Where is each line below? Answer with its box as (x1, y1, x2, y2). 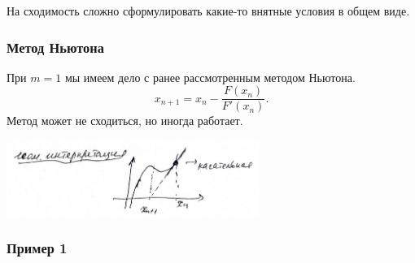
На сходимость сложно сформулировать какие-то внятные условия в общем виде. (7, 2, 410, 19)
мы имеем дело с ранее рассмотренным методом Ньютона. (64, 68, 356, 85)
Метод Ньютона (7, 37, 104, 57)
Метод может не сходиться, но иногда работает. (7, 112, 243, 129)
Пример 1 (7, 238, 68, 258)
